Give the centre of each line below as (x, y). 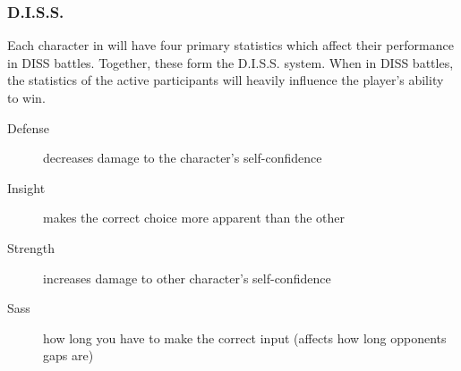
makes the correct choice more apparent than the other (194, 218)
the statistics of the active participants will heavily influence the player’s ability (226, 80)
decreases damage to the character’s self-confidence (183, 158)
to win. (26, 97)
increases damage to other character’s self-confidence (187, 278)
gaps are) (68, 355)
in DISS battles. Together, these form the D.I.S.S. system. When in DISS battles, (230, 62)
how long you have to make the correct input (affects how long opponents (245, 337)
